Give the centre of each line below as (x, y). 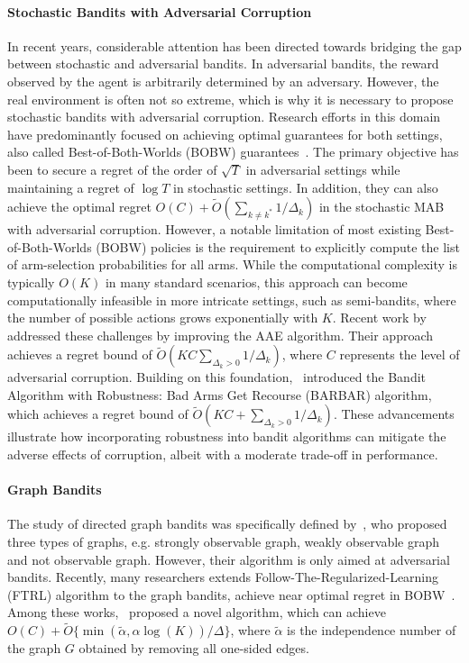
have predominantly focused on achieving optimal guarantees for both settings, (225, 134)
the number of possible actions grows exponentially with (163, 318)
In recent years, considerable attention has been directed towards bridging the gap (234, 45)
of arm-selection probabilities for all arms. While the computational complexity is (233, 264)
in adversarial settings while (323, 169)
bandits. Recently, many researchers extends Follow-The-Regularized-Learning (223, 577)
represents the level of (400, 354)
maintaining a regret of (71, 187)
